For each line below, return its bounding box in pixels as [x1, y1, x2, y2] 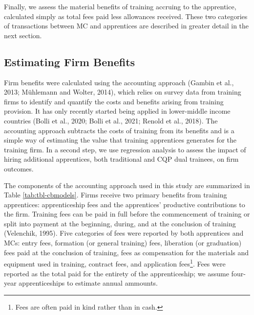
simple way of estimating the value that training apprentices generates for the [4, 135, 237, 145]
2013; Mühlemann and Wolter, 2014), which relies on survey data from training [4, 87, 241, 97]
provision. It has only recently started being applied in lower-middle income [4, 106, 231, 116]
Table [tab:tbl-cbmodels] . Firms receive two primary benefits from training [4, 190, 227, 200]
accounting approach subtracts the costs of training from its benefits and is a [4, 125, 234, 135]
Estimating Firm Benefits [4, 54, 135, 69]
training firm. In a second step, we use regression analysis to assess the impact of [4, 144, 246, 154]
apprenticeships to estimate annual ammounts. [19, 278, 158, 288]
